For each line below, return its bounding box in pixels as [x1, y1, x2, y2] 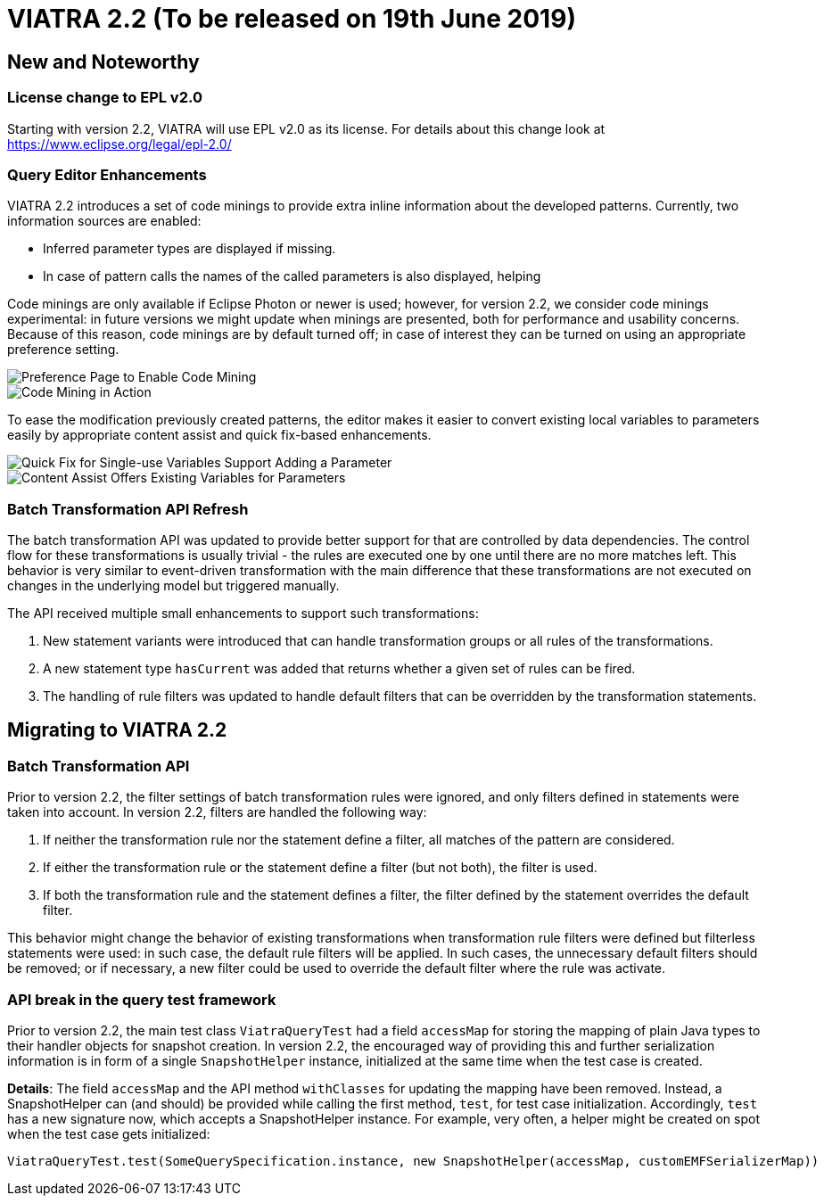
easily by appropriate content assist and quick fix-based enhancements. [7, 427, 432, 443]
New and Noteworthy [7, 50, 200, 73]
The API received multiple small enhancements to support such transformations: [7, 606, 479, 622]
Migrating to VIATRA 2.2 [7, 719, 227, 742]
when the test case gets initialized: [7, 1126, 210, 1142]
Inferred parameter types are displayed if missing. [43, 241, 336, 257]
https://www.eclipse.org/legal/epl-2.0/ [7, 136, 232, 152]
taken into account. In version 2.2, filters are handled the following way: [7, 804, 427, 820]
